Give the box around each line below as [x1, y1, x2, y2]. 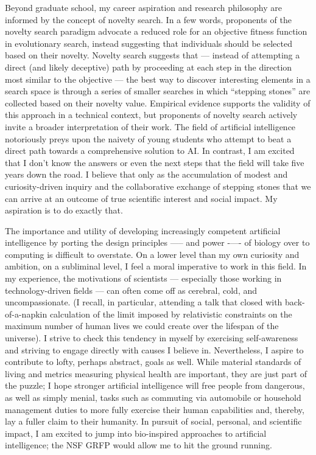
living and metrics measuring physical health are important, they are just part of [5, 367, 307, 380]
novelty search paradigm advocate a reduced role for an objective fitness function [5, 25, 307, 38]
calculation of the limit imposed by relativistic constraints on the [49, 307, 292, 320]
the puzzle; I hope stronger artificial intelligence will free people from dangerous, [5, 379, 305, 392]
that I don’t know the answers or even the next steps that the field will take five [5, 156, 304, 168]
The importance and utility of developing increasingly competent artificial [5, 224, 281, 237]
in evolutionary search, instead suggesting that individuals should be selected [5, 36, 292, 49]
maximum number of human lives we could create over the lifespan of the [5, 319, 279, 332]
